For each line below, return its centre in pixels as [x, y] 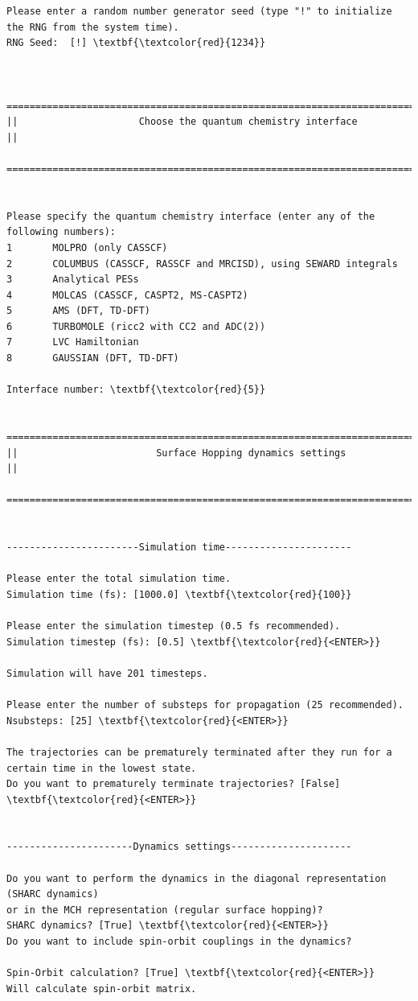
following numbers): [61, 232]
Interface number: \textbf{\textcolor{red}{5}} [136, 390]
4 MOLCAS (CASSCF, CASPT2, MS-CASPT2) [127, 295]
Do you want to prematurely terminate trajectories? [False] [174, 784]
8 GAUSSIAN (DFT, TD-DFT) [93, 358]
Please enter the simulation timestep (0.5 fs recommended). [174, 626]
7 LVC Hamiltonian [73, 342]
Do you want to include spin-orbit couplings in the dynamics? [179, 942]
